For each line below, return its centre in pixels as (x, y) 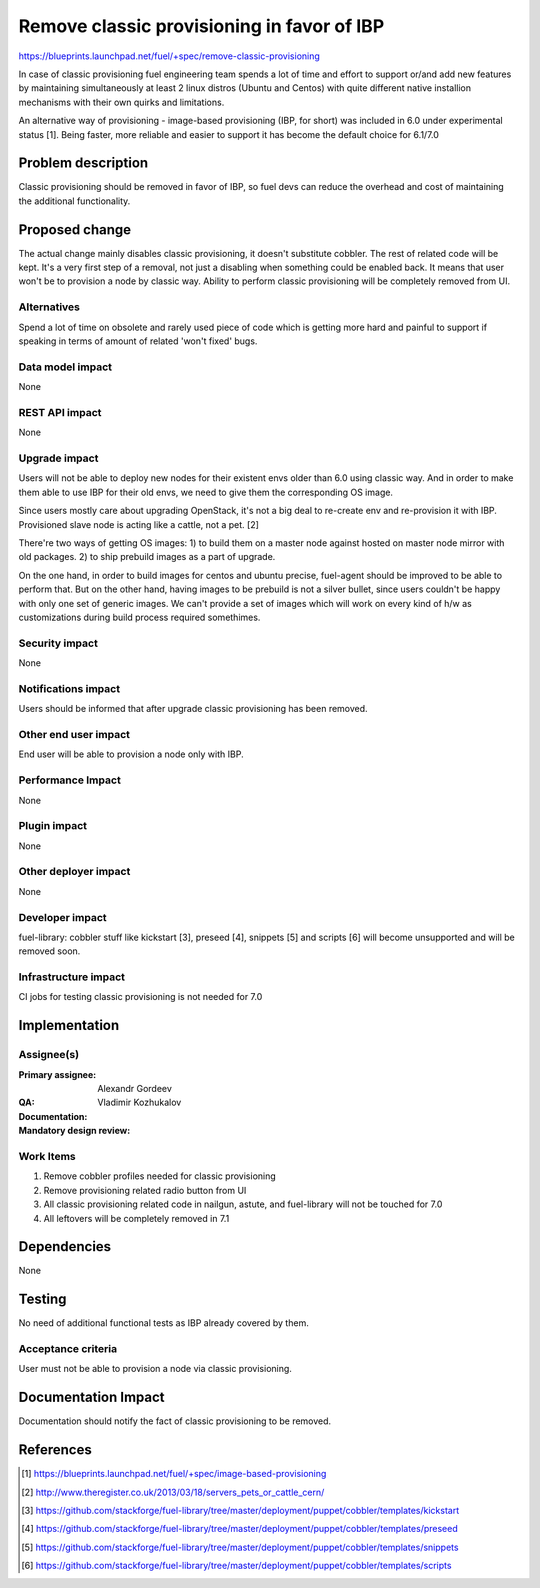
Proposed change (75, 229)
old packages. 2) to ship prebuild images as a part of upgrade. (147, 557)
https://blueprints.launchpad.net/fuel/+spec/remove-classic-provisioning (169, 56)
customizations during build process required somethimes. (139, 617)
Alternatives (49, 307)
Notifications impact (69, 688)
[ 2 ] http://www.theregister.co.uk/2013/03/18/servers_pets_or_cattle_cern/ (173, 1492)
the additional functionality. (74, 201)
